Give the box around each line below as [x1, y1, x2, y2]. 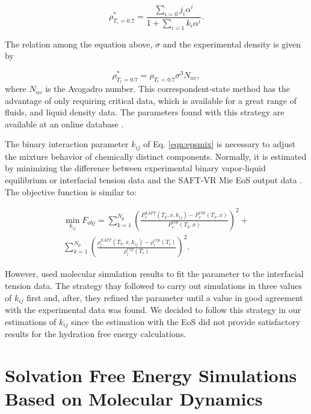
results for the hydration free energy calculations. [5, 327, 186, 339]
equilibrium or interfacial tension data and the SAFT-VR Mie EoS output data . [5, 174, 303, 186]
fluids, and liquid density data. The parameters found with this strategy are [5, 106, 285, 118]
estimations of [5, 315, 57, 327]
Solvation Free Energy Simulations [5, 362, 297, 387]
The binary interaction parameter [5, 138, 129, 150]
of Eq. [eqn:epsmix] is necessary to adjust [143, 138, 295, 150]
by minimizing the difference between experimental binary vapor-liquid [5, 162, 266, 174]
